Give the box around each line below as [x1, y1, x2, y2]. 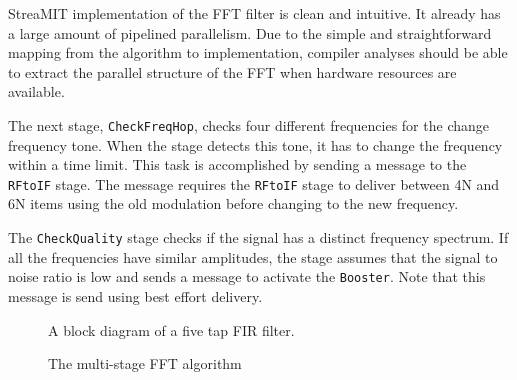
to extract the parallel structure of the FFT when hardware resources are [8, 61, 457, 82]
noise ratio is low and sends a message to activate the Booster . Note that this [8, 266, 486, 287]
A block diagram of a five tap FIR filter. [48, 319, 295, 340]
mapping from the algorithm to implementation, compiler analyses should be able [8, 42, 508, 63]
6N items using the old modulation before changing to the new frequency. [8, 193, 459, 214]
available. [8, 81, 65, 102]
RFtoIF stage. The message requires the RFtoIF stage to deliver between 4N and [8, 173, 500, 194]
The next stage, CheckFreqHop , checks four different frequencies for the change [8, 114, 489, 135]
